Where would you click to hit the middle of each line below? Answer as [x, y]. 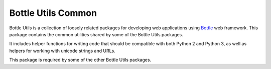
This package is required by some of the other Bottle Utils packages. [80, 60]
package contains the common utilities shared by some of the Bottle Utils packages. [96, 34]
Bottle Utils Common [53, 13]
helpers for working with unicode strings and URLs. [62, 51]
